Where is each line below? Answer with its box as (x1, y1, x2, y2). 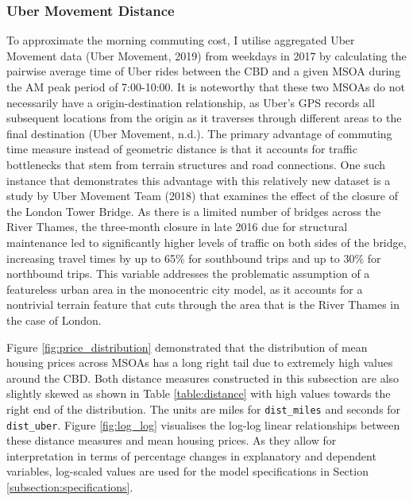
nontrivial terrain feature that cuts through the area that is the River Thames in (6, 296, 399, 313)
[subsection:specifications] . (6, 478, 133, 495)
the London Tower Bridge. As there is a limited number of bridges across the (6, 202, 381, 219)
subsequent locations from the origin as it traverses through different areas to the (6, 110, 402, 126)
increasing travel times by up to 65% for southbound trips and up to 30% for (6, 249, 381, 266)
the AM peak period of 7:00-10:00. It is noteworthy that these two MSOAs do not (6, 79, 405, 94)
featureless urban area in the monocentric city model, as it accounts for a (6, 280, 363, 297)
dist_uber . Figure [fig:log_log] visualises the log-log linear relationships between (6, 416, 400, 433)
